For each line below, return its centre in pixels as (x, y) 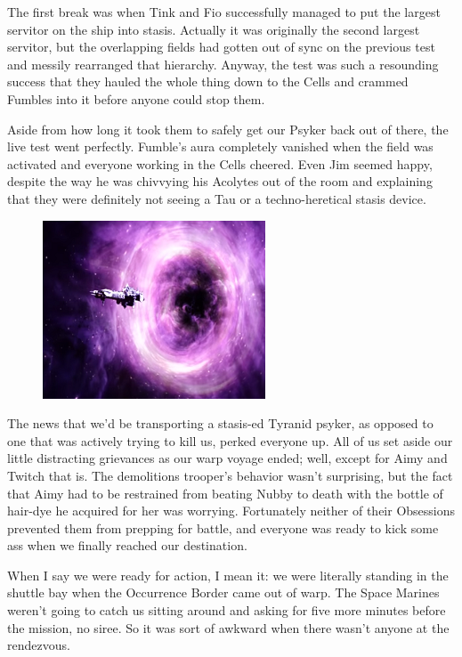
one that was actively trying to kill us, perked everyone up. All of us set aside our (230, 440)
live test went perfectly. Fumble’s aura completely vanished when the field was (220, 146)
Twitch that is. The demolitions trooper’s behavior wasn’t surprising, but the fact (230, 475)
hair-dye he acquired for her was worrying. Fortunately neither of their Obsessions (231, 511)
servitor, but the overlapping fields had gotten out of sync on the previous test (221, 47)
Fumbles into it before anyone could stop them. (136, 98)
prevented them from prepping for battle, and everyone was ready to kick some (223, 527)
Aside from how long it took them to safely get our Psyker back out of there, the (228, 129)
